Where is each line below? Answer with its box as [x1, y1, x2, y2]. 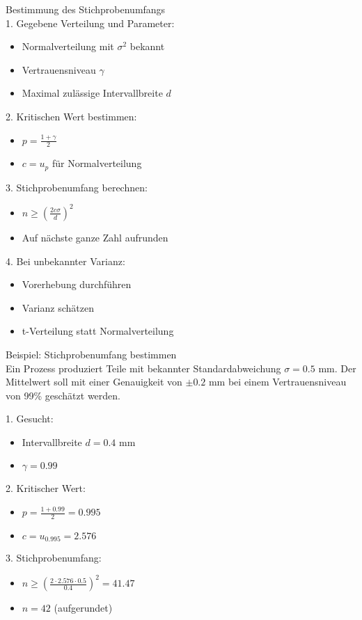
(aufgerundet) [54, 601, 113, 615]
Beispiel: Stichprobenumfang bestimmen [6, 347, 177, 361]
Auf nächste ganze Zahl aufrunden [22, 230, 168, 244]
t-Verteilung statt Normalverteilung [22, 324, 174, 338]
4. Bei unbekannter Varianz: [6, 253, 125, 268]
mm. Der [318, 360, 356, 375]
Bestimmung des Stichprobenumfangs [6, 2, 166, 16]
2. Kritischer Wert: [6, 481, 86, 495]
